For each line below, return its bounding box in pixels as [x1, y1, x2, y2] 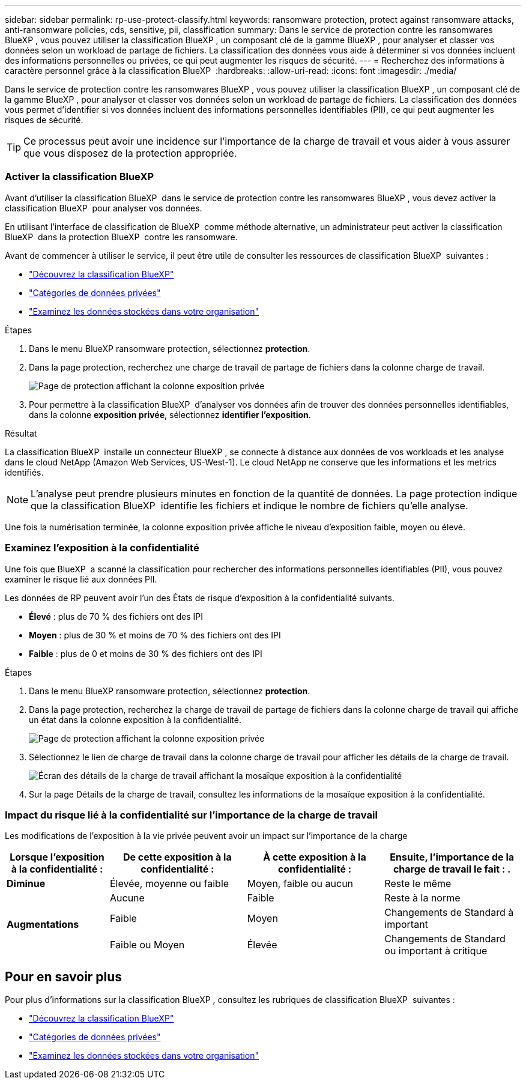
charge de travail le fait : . [393, 863, 511, 876]
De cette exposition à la [122, 851, 232, 864]
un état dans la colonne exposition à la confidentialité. [29, 714, 242, 725]
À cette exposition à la [263, 851, 366, 864]
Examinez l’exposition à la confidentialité [5, 542, 199, 554]
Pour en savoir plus [5, 969, 122, 984]
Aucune [110, 892, 145, 904]
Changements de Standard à [384, 906, 514, 919]
